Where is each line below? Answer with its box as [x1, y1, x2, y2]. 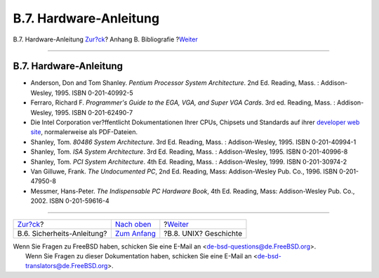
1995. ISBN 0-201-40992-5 [55, 88, 133, 97]
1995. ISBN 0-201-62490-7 [55, 108, 133, 117]
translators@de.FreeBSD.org [25, 262, 108, 270]
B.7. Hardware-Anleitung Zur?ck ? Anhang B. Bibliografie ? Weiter [13, 35, 198, 44]
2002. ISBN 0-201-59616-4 [30, 197, 109, 205]
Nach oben [114, 219, 152, 229]
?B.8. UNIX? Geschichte [164, 228, 242, 238]
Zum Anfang [114, 228, 156, 238]
